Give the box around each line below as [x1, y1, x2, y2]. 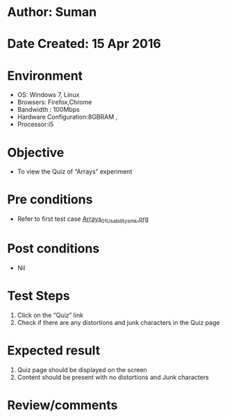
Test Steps [7, 288, 71, 304]
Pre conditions [7, 192, 93, 208]
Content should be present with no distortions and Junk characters [17, 373, 210, 381]
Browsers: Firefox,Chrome [17, 98, 92, 106]
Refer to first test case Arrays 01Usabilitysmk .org [17, 215, 149, 224]
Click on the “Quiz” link [17, 310, 84, 319]
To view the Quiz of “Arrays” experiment [17, 167, 133, 176]
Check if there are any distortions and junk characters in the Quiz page [17, 318, 220, 326]
